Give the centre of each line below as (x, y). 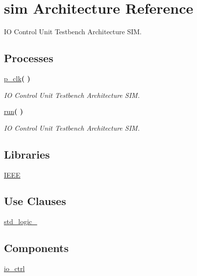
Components (36, 248)
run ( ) (13, 111)
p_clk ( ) (17, 78)
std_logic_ (21, 221)
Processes (29, 58)
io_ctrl (14, 268)
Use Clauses (35, 201)
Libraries (27, 154)
